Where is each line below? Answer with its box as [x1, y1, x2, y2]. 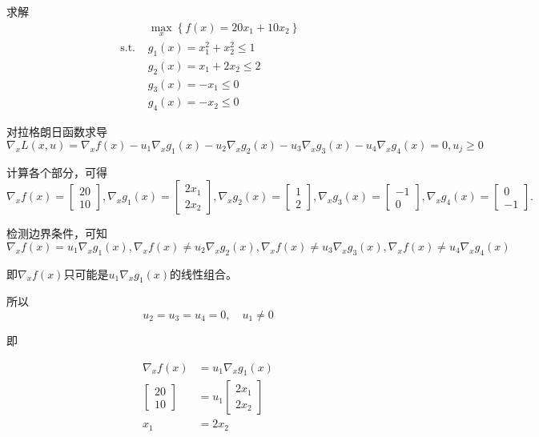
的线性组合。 [170, 265, 238, 282]
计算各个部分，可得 [6, 163, 107, 180]
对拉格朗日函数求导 [6, 123, 107, 140]
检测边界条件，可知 [6, 225, 107, 242]
